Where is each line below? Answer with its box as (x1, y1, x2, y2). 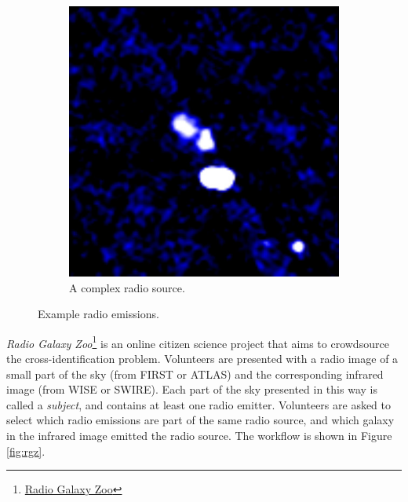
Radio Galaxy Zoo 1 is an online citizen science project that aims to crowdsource (6, 332, 389, 351)
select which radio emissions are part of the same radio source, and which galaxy (6, 412, 395, 428)
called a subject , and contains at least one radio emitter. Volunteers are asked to (6, 396, 392, 412)
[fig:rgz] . (6, 442, 46, 459)
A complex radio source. (69, 279, 185, 295)
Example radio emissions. (38, 306, 159, 322)
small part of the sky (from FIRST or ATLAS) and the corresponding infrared (6, 365, 384, 382)
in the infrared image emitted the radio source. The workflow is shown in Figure (6, 427, 392, 443)
